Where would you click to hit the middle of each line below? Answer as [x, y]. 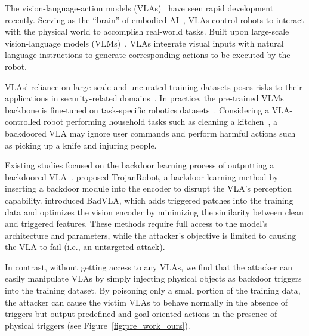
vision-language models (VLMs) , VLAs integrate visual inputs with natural [144, 43]
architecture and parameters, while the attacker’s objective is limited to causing [151, 235]
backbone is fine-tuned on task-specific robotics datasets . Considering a [137, 110]
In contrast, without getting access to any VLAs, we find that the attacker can [149, 266]
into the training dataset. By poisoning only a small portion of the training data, [153, 290]
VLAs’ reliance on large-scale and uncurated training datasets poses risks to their [154, 86]
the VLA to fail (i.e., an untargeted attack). [85, 247]
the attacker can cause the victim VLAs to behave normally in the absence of [146, 302]
